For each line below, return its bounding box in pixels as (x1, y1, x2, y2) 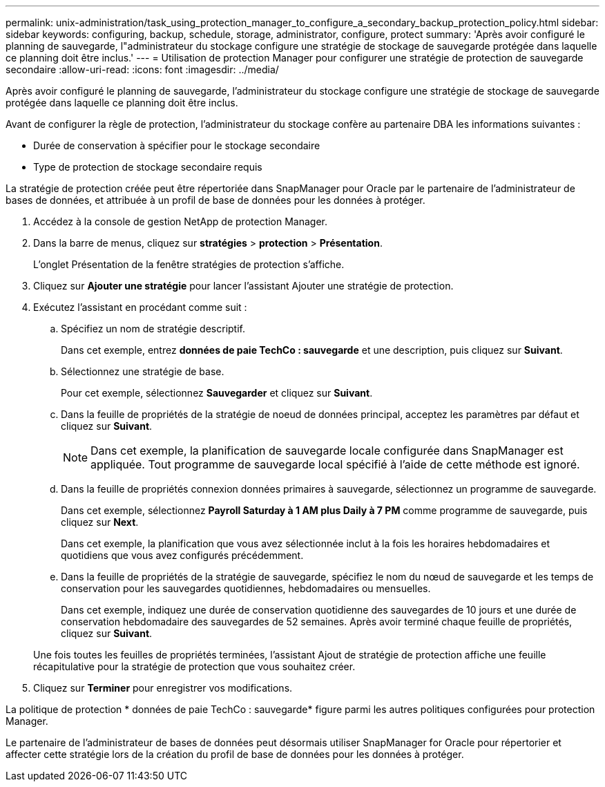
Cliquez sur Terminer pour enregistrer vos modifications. (33, 682, 293, 694)
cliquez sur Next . (61, 516, 139, 528)
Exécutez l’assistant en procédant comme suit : (33, 301, 247, 313)
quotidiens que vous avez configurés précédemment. (61, 549, 304, 561)
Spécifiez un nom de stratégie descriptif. (61, 323, 245, 334)
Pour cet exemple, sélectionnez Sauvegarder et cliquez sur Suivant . (61, 387, 373, 399)
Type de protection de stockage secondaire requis (33, 161, 262, 173)
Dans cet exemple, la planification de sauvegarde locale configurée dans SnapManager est (90, 444, 564, 457)
